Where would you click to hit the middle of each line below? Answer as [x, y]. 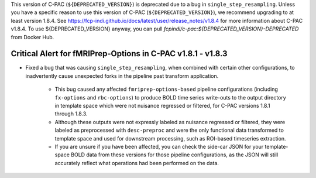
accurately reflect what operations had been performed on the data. [137, 163]
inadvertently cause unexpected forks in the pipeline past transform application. [122, 76]
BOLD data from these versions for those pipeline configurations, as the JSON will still [175, 155]
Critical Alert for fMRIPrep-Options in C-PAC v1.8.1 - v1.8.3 [119, 54]
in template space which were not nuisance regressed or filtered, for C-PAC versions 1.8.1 [162, 106]
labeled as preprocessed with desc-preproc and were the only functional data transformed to [169, 130]
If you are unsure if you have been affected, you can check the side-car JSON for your [159, 146]
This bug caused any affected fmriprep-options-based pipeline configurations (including [166, 89]
